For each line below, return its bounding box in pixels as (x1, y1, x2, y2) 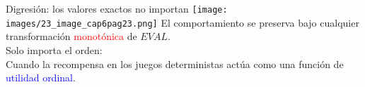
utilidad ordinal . (6, 70, 76, 85)
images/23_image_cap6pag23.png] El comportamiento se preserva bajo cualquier (6, 15, 359, 29)
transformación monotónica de (6, 29, 137, 43)
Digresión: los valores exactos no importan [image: (6, 1, 228, 15)
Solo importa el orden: (6, 42, 103, 57)
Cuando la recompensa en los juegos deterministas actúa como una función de (6, 56, 344, 71)
